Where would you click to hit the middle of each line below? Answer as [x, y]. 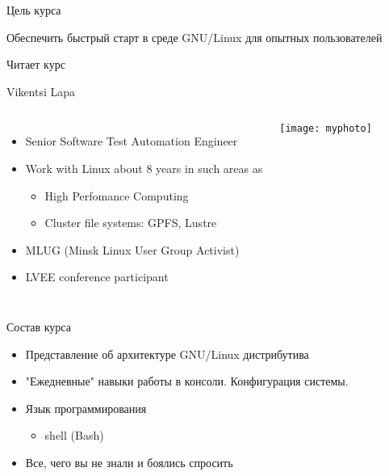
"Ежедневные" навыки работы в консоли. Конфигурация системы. [187, 381]
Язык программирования [86, 408]
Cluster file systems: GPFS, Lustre [131, 223]
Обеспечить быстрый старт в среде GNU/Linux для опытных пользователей [194, 37]
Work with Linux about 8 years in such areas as [144, 168]
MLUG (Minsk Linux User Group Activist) [132, 249]
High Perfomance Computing [117, 195]
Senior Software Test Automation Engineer [132, 141]
